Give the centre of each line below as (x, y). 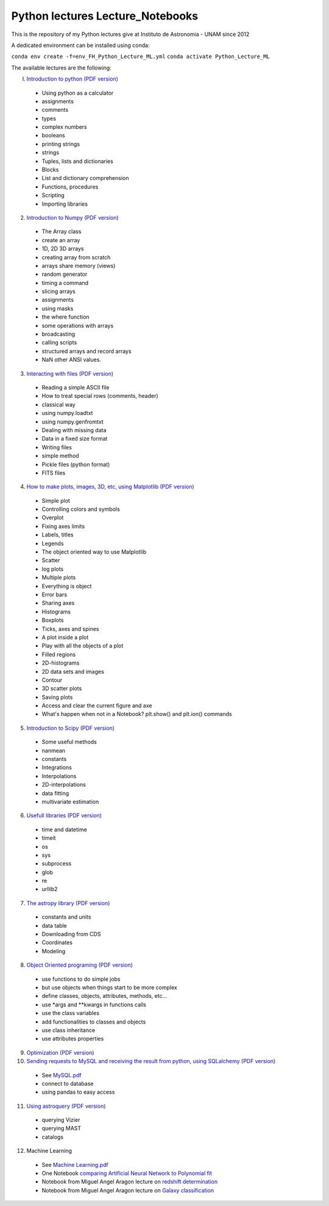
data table (54, 925)
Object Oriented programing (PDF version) (80, 965)
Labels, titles (58, 535)
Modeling (54, 951)
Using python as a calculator (78, 93)
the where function (65, 317)
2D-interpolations (64, 785)
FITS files (54, 472)
